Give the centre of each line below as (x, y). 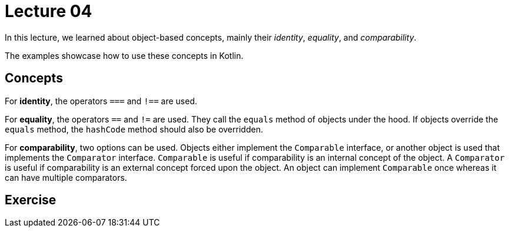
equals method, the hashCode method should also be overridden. (134, 129)
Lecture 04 (49, 11)
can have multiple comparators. (66, 177)
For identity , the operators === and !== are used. (101, 101)
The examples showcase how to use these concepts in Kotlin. (124, 55)
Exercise (31, 200)
